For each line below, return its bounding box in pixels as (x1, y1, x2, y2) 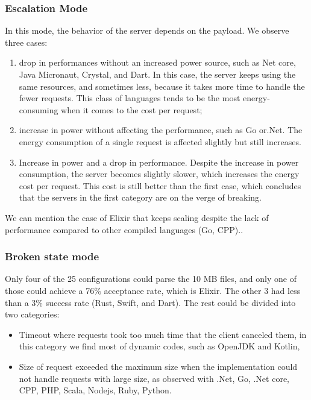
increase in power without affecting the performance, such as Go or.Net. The (19, 123, 303, 136)
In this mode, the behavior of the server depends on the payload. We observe (5, 24, 289, 37)
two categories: (5, 308, 60, 320)
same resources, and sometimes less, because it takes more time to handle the (19, 80, 305, 92)
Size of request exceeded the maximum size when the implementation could (19, 360, 298, 372)
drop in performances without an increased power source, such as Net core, (19, 56, 296, 69)
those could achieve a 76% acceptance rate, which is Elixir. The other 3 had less (5, 284, 301, 296)
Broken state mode (5, 249, 99, 264)
